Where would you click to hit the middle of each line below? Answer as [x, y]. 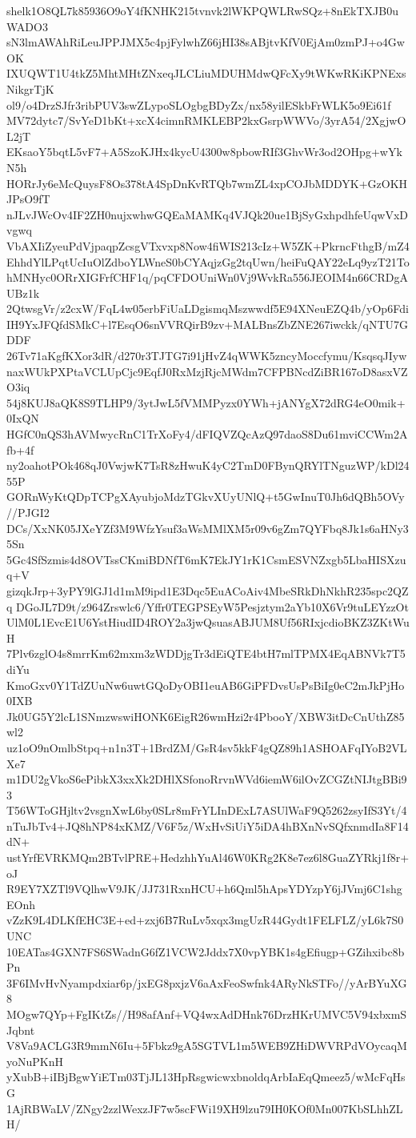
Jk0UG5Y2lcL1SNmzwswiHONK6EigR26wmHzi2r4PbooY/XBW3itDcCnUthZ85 [206, 716]
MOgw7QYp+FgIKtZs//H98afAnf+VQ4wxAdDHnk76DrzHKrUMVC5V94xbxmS [207, 1014]
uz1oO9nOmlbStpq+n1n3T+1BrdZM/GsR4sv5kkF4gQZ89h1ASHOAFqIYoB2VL [207, 747]
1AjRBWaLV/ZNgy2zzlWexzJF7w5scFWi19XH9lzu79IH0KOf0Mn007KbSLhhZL [205, 1108]
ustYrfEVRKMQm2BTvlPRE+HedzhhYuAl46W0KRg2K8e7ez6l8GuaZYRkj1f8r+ [208, 858]
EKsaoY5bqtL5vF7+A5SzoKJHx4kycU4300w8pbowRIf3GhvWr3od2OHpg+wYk [204, 152]
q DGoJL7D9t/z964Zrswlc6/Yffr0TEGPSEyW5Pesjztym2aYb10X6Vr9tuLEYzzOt [208, 606]
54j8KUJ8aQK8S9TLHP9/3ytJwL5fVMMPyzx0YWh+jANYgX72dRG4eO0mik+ [206, 402]
